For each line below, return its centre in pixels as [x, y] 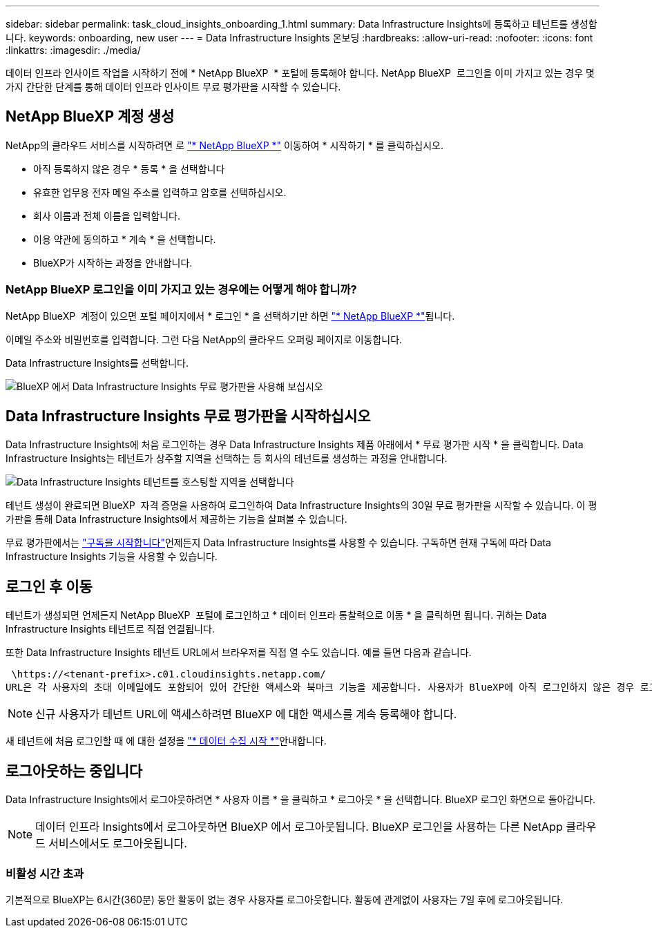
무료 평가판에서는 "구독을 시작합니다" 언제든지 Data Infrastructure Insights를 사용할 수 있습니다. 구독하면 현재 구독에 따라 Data [278, 543]
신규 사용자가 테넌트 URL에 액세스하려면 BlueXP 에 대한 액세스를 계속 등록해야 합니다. [246, 714]
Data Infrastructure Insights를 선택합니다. [97, 363]
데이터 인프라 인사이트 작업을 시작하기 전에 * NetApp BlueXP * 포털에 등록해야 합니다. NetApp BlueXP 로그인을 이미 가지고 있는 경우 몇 [300, 73]
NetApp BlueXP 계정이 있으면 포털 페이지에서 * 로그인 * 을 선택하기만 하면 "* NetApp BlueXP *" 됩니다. [230, 316]
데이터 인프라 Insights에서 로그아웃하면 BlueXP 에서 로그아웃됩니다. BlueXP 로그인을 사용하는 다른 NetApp [299, 827]
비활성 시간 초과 [45, 873]
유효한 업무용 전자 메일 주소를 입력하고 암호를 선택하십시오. [160, 192]
